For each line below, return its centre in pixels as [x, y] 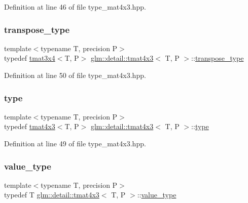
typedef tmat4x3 [30, 126]
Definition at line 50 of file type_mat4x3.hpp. [75, 75]
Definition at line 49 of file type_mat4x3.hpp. [75, 143]
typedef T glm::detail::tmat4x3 [52, 195]
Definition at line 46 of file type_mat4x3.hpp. [75, 7]
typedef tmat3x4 [30, 58]
